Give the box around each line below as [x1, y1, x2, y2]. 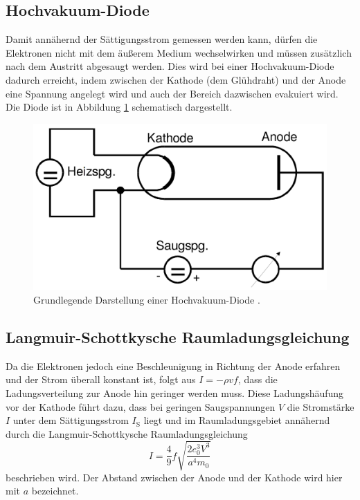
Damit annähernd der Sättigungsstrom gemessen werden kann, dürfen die [6, 32, 318, 46]
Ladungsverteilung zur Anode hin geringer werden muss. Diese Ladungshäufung [6, 385, 344, 400]
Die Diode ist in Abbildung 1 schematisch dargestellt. [6, 100, 233, 114]
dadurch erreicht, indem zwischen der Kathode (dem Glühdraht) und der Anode [6, 72, 346, 86]
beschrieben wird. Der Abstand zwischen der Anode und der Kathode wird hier [6, 470, 343, 484]
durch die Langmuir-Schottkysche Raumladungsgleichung [6, 426, 248, 441]
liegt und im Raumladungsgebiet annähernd [143, 413, 330, 427]
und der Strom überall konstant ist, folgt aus [6, 372, 196, 387]
